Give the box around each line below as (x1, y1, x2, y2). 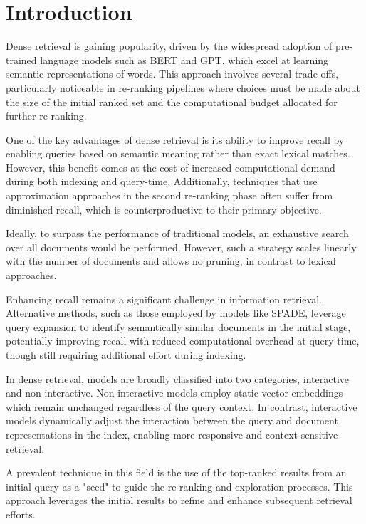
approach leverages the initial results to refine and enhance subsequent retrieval (6, 493, 352, 508)
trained (6, 52, 37, 67)
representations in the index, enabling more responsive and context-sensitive (6, 426, 338, 441)
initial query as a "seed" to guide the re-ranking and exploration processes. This (6, 478, 353, 493)
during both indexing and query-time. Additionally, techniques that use (6, 174, 318, 189)
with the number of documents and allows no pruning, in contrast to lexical (6, 253, 336, 268)
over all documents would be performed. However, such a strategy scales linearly (6, 239, 357, 254)
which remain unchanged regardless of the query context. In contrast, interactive (6, 399, 357, 414)
